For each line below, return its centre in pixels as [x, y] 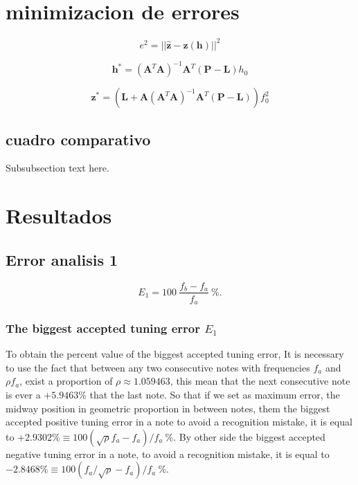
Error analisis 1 [62, 259]
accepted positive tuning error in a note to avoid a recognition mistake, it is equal [179, 422]
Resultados [59, 216]
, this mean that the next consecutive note [260, 381]
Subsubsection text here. [57, 168]
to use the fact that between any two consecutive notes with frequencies [158, 367]
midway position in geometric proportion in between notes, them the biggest [168, 408]
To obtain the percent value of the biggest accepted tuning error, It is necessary [175, 354]
